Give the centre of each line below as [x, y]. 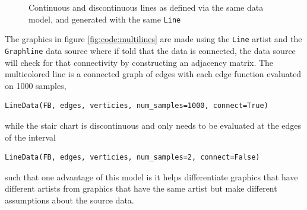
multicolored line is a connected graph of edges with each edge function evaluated [153, 74]
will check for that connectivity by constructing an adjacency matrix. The [139, 62]
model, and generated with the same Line [105, 19]
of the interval [30, 137]
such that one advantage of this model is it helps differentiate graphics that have [151, 176]
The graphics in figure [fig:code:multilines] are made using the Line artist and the [153, 39]
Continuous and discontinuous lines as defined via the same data [146, 7]
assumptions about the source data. [69, 200]
